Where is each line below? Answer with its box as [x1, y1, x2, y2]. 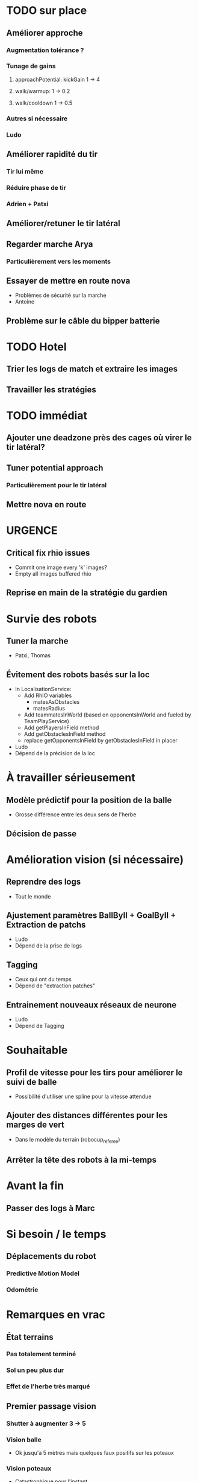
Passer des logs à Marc [6, 1203, 95, 1213]
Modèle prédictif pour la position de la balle [6, 795, 172, 805]
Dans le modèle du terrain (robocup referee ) [14, 1136, 120, 1145]
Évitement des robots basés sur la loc [6, 669, 150, 680]
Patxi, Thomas [14, 652, 51, 659]
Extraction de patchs [6, 920, 86, 930]
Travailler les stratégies [6, 385, 96, 395]
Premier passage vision [6, 1401, 96, 1411]
